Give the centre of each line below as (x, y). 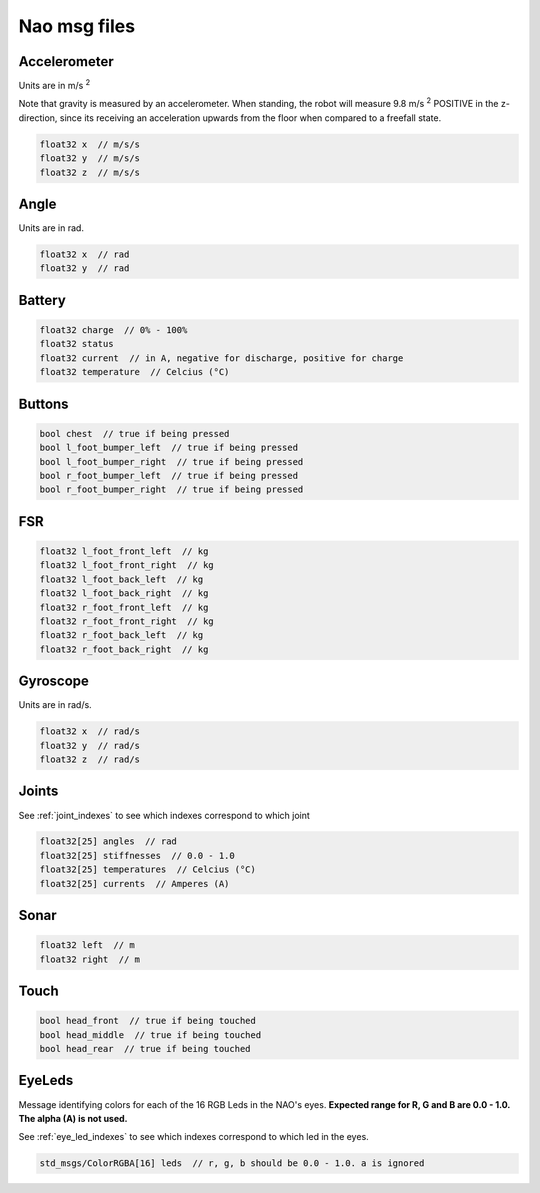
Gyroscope (54, 681)
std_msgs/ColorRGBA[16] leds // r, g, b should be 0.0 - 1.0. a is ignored (232, 1163)
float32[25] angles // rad (108, 841)
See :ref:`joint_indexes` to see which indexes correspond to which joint (164, 815)
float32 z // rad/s (89, 759)
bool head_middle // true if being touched (150, 1034)
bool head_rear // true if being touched (145, 1049)
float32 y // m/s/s (89, 158)
